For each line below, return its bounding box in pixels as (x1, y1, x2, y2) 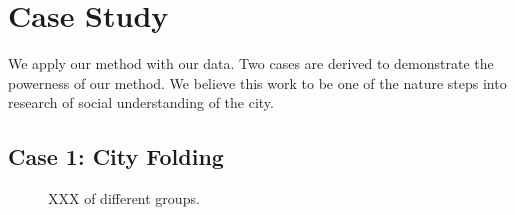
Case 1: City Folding (8, 141, 224, 172)
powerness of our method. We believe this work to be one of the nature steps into (8, 72, 507, 93)
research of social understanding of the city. (8, 92, 274, 113)
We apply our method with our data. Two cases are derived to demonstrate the (8, 53, 494, 74)
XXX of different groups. (48, 188, 200, 209)
